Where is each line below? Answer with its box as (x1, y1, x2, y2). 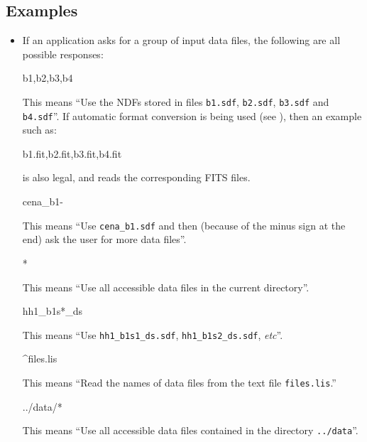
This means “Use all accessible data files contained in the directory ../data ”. (22, 423, 358, 438)
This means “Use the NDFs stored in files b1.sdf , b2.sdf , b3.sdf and (22, 94, 329, 109)
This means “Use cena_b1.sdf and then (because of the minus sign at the (22, 217, 346, 232)
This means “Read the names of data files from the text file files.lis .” (22, 374, 336, 389)
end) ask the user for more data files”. (22, 232, 187, 247)
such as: (22, 122, 57, 137)
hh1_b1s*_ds (22, 303, 82, 318)
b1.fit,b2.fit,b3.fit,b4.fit (22, 146, 122, 161)
